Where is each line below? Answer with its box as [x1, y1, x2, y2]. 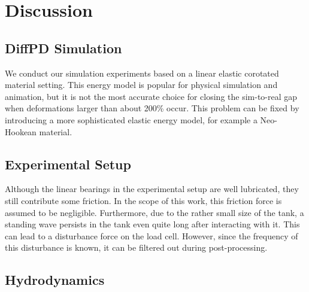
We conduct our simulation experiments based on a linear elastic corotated [5, 66, 279, 79]
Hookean [5, 125, 37, 138]
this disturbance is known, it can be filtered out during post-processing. [5, 241, 268, 254]
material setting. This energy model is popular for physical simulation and [5, 78, 278, 91]
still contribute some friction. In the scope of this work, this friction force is [5, 194, 282, 206]
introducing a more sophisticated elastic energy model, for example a [5, 113, 257, 126]
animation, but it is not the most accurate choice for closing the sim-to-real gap [5, 90, 298, 102]
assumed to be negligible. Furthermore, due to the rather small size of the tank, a [5, 206, 304, 218]
